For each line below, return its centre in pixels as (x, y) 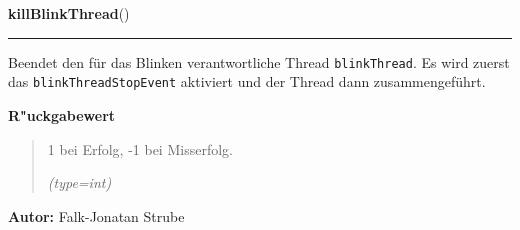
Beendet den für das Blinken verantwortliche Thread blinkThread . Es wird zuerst (259, 61)
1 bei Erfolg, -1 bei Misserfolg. (140, 148)
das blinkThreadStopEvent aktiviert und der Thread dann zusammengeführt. (247, 81)
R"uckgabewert (62, 114)
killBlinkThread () (69, 13)
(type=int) (79, 182)
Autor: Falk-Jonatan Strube (96, 215)
